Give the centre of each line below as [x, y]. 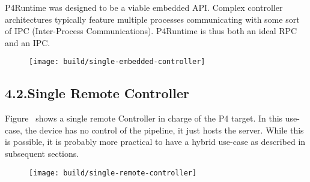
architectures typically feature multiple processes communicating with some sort [152, 19]
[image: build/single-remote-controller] [113, 173]
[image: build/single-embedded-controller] [117, 62]
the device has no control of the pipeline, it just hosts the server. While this [164, 130]
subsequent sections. [42, 154]
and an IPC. [28, 42]
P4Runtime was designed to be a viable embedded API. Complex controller [144, 7]
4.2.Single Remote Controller [97, 93]
